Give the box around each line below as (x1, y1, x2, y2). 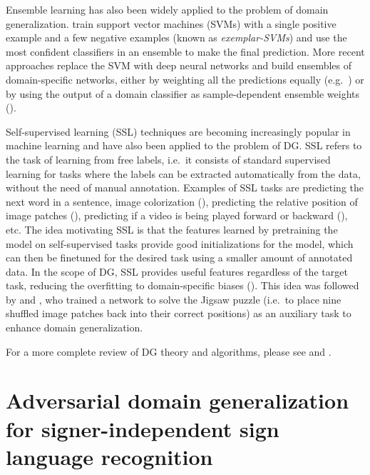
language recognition (6, 441, 213, 471)
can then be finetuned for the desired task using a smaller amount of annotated (6, 250, 353, 265)
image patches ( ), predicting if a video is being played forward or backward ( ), (6, 208, 348, 223)
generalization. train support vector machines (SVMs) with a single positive (6, 16, 336, 31)
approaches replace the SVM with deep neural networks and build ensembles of (6, 58, 352, 73)
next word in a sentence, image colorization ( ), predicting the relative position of (6, 194, 358, 209)
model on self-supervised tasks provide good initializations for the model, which (6, 236, 354, 251)
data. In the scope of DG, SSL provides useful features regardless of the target (6, 264, 348, 279)
